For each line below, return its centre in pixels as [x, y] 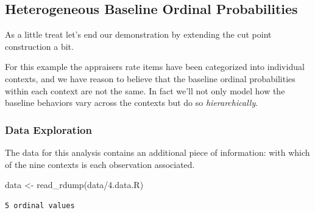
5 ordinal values [40, 205]
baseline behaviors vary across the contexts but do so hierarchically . [132, 103]
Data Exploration [48, 129]
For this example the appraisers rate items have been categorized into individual [155, 67]
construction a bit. [39, 46]
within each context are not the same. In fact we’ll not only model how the [145, 90]
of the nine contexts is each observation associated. [100, 164]
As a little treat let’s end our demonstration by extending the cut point [138, 34]
